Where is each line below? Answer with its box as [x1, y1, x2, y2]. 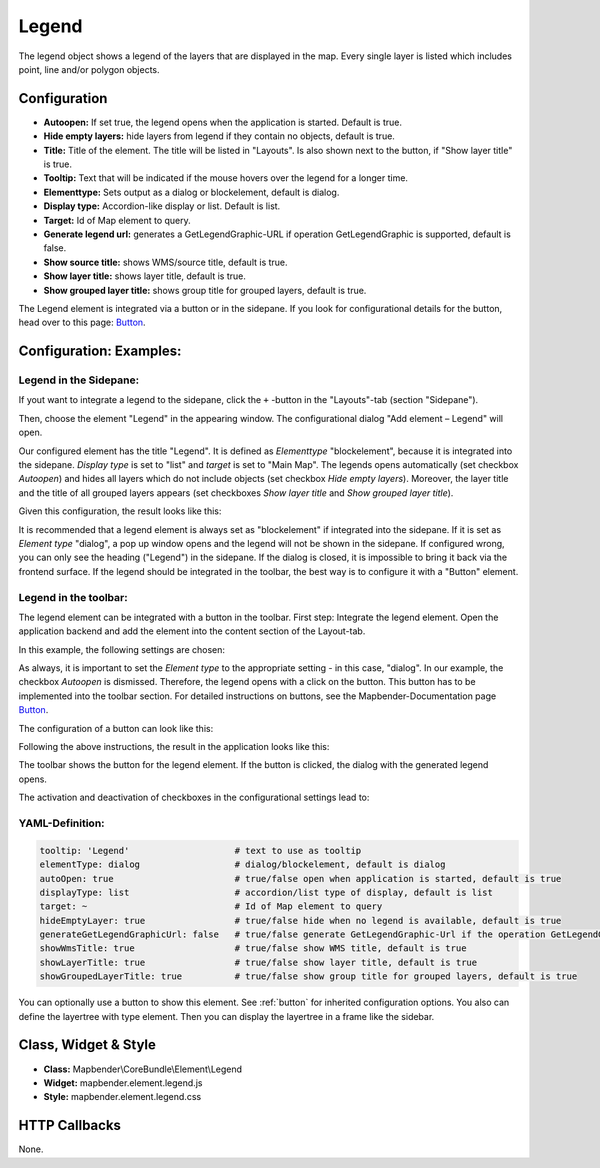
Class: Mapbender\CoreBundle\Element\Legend [43, 1063, 243, 1075]
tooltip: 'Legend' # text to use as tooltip [39, 845, 362, 856]
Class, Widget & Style [18, 1036, 157, 1054]
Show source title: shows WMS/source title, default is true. [43, 256, 289, 268]
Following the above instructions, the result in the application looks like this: [18, 741, 330, 753]
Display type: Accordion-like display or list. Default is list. [43, 200, 281, 212]
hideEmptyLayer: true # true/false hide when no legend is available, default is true [39, 915, 562, 926]
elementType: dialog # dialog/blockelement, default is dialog [39, 859, 446, 870]
